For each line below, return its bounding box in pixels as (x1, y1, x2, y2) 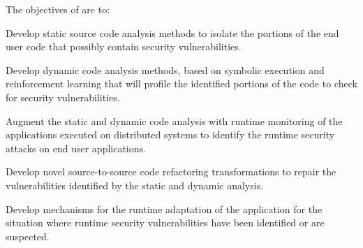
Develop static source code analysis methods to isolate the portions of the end (6, 25, 339, 40)
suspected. (6, 228, 50, 243)
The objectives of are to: (6, 2, 110, 16)
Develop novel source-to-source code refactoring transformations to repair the (6, 164, 336, 179)
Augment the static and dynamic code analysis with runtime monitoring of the (6, 113, 343, 128)
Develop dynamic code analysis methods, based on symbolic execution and (6, 62, 325, 77)
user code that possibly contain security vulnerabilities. (6, 39, 242, 54)
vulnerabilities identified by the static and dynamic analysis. (6, 177, 264, 192)
